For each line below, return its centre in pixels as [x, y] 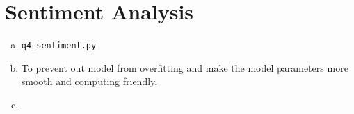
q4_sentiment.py [59, 46]
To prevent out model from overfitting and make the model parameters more [185, 67]
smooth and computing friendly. [89, 81]
